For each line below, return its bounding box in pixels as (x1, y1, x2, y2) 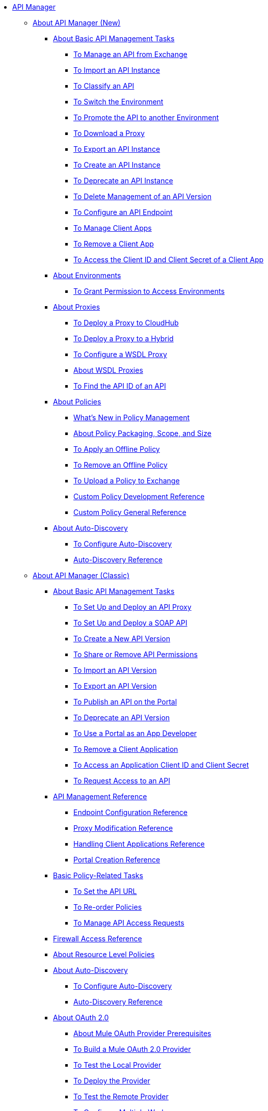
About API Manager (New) (33, 18, 121, 27)
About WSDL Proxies (73, 366, 143, 374)
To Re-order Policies (73, 903, 142, 911)
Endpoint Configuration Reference (73, 808, 187, 817)
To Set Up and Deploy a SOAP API (73, 618, 187, 627)
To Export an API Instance (73, 145, 160, 153)
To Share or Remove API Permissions (73, 650, 198, 659)
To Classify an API (73, 82, 135, 90)
